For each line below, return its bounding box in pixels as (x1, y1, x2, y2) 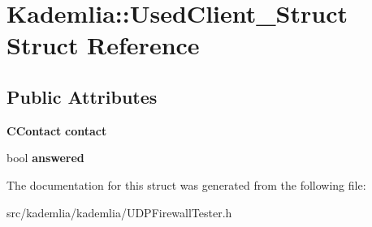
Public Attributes (6, 84, 158, 109)
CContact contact (6, 122, 107, 139)
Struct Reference (6, 28, 200, 62)
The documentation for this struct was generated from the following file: (6, 176, 366, 193)
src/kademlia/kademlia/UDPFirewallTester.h (6, 203, 232, 221)
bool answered (6, 149, 84, 166)
